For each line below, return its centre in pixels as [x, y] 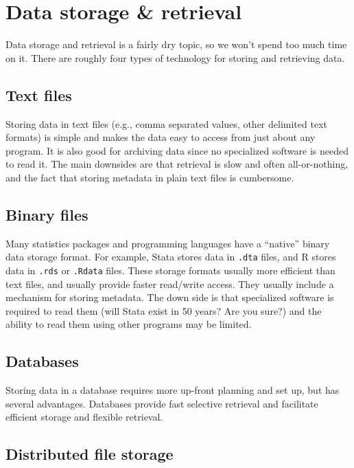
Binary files [47, 214]
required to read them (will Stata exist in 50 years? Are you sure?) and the [164, 310]
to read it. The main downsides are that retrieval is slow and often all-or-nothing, [177, 164]
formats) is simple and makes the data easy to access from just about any [161, 137]
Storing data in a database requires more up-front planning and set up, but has [173, 390]
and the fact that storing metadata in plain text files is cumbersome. [150, 177]
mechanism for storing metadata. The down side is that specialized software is [170, 297]
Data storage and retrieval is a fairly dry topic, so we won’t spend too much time [176, 44]
